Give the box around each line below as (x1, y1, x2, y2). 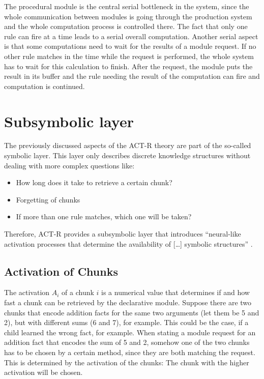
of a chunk (62, 287, 94, 298)
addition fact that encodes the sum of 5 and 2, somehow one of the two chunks (4, 337, 250, 347)
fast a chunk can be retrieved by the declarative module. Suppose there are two (4, 297, 252, 308)
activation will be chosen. (4, 367, 83, 377)
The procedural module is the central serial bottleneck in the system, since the (4, 1, 249, 11)
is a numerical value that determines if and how (101, 287, 250, 298)
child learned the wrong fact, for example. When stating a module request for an (4, 327, 256, 337)
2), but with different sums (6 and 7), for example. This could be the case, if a (4, 317, 249, 328)
